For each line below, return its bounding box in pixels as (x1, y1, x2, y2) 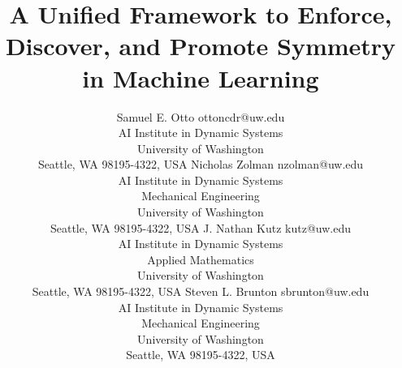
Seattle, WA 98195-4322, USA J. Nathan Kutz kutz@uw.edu (50, 219, 352, 236)
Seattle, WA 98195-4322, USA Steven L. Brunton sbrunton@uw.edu (32, 283, 370, 300)
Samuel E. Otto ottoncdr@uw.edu (116, 108, 285, 125)
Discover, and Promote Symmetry (5, 29, 396, 62)
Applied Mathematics (147, 250, 254, 267)
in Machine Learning (82, 61, 319, 94)
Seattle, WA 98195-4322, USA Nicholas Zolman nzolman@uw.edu (37, 156, 364, 173)
